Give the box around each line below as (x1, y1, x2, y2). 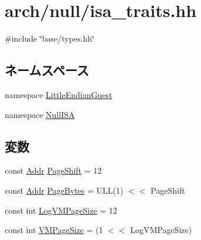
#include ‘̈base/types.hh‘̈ (5, 32, 95, 45)
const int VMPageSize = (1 (5, 224, 103, 236)
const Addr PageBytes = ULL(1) (5, 184, 124, 196)
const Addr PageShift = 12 (5, 164, 102, 177)
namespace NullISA (5, 108, 75, 120)
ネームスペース (5, 61, 89, 79)
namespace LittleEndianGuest (5, 88, 113, 100)
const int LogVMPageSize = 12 (5, 204, 117, 216)
